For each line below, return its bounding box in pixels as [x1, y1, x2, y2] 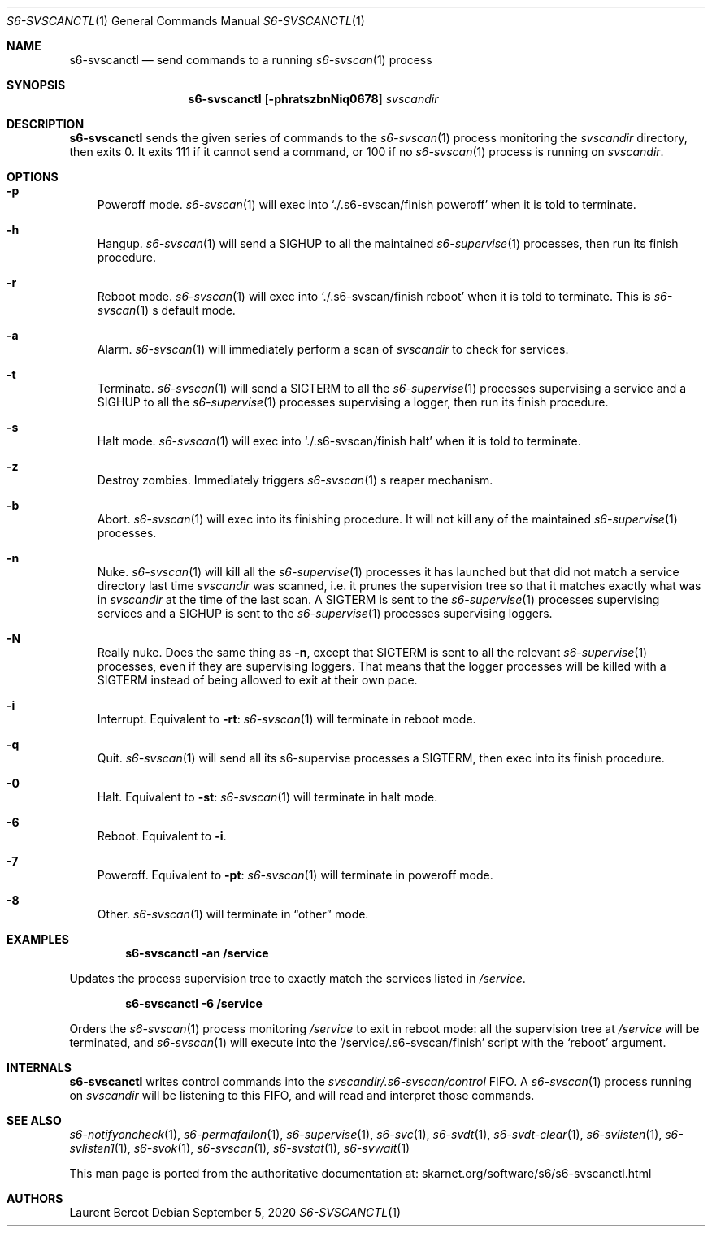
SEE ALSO [7, 1114, 62, 1127]
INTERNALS [7, 1061, 72, 1075]
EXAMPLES [7, 932, 69, 946]
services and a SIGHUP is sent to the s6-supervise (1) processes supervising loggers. [97, 606, 553, 620]
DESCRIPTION [7, 117, 85, 131]
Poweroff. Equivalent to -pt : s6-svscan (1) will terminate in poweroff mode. [97, 868, 493, 882]
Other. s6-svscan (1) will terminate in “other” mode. [97, 907, 369, 921]
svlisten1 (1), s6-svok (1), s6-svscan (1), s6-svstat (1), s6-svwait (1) [69, 1141, 410, 1155]
